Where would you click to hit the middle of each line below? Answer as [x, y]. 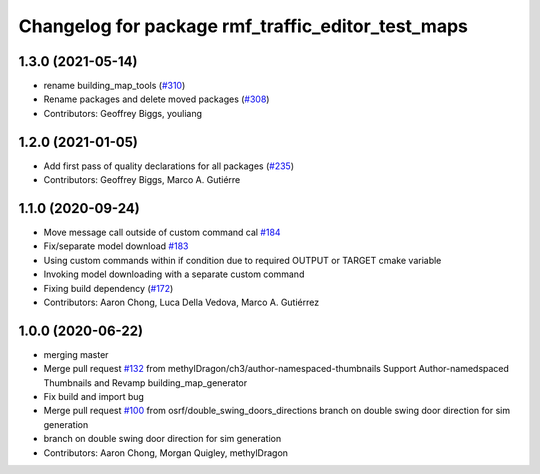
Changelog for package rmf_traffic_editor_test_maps [243, 26]
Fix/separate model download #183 [116, 246]
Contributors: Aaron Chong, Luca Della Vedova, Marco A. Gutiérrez [181, 302]
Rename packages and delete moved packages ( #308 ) [156, 99]
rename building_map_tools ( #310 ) [114, 86]
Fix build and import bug [94, 397]
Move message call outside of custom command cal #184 [162, 232]
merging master [76, 354]
